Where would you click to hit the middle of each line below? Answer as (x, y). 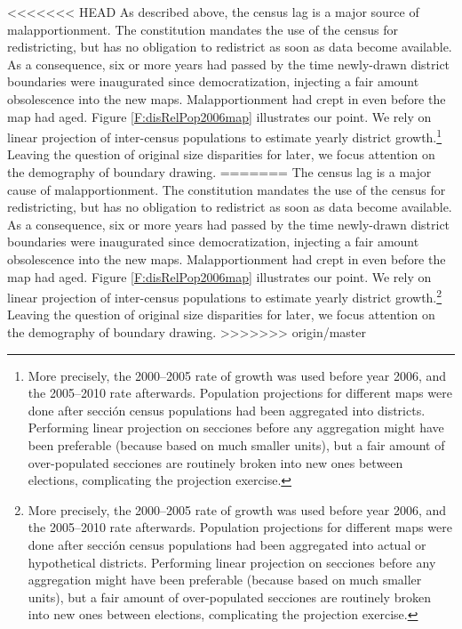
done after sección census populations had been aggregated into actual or (227, 544)
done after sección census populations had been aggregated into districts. (227, 410)
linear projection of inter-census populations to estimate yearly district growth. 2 (225, 296)
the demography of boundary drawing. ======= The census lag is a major (219, 172)
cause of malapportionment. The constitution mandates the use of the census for (227, 189)
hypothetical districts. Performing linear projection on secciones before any (232, 562)
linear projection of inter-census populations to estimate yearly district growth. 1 (225, 136)
